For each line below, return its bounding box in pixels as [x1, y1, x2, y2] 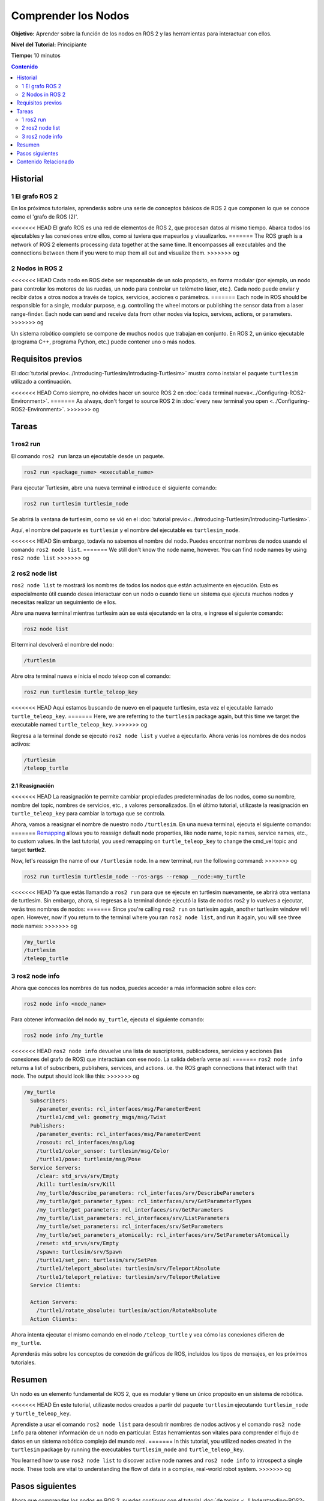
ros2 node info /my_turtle [23, 1031, 103, 1039]
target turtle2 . [11, 846, 46, 853]
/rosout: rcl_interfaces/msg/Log [36, 1139, 135, 1146]
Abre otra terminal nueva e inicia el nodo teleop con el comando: [11, 672, 171, 680]
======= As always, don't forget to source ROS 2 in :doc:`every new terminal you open [50, 397, 268, 405]
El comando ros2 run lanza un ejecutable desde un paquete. [11, 452, 165, 459]
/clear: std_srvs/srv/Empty [36, 1173, 119, 1180]
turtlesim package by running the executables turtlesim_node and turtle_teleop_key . [11, 1446, 245, 1453]
